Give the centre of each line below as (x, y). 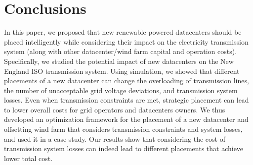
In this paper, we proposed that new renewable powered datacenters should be (123, 32)
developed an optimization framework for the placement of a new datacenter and (126, 119)
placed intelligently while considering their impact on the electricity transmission (126, 41)
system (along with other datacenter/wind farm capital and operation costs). (121, 51)
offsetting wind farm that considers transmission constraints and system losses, (123, 129)
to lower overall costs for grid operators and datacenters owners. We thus (115, 109)
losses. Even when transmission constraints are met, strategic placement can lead (126, 100)
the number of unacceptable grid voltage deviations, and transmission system (121, 90)
